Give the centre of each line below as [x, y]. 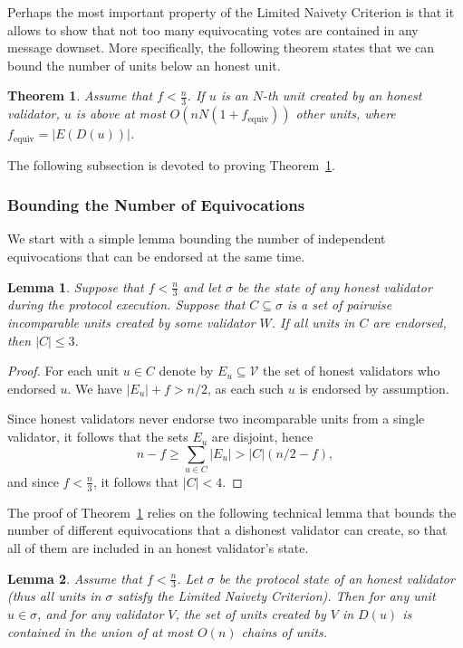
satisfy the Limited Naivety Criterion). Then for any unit [276, 596]
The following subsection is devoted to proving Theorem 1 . [171, 164]
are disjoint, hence [262, 437]
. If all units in [313, 323]
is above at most [121, 114]
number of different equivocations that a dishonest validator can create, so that [227, 530]
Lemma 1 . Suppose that [76, 286]
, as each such [246, 388]
